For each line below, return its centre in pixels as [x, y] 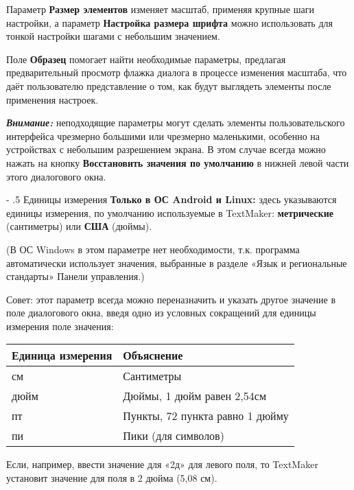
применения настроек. [52, 99]
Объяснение [153, 355]
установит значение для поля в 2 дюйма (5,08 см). [112, 478]
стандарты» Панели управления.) [75, 276]
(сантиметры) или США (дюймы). [79, 226]
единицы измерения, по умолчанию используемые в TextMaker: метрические [170, 212]
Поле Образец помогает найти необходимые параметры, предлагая [146, 59]
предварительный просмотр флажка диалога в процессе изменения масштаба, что [177, 72]
